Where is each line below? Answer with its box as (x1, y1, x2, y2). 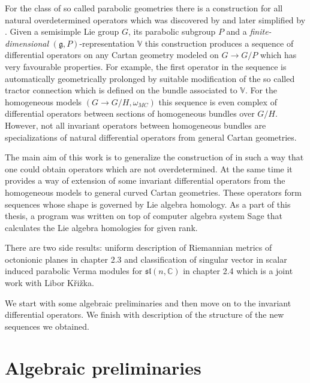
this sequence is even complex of (158, 95, 277, 108)
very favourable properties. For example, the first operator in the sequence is (5, 60, 287, 72)
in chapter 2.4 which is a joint (183, 265, 293, 277)
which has (260, 48, 297, 61)
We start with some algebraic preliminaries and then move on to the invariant (5, 296, 291, 309)
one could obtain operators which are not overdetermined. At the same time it (5, 162, 293, 175)
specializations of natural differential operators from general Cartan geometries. (5, 130, 297, 143)
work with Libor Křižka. (5, 276, 94, 289)
